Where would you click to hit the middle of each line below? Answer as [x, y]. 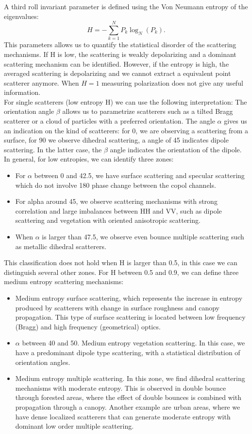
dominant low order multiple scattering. [75, 426]
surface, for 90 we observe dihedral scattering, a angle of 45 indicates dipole [116, 140]
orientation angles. [43, 362]
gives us [235, 121]
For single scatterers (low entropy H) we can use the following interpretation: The [126, 101]
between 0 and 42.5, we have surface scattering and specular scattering [139, 175]
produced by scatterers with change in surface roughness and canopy [117, 307]
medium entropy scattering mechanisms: [64, 281]
